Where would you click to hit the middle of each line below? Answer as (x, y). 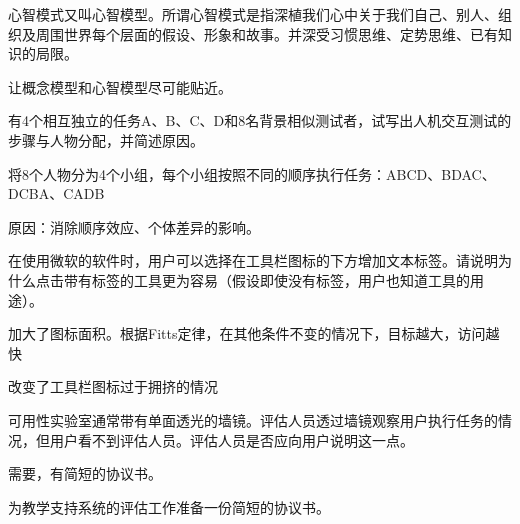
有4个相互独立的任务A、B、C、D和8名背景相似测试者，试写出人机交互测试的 (260, 120)
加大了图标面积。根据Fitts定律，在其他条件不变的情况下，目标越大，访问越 (254, 333)
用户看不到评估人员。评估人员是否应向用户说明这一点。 (231, 439)
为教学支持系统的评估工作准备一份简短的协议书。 (169, 506)
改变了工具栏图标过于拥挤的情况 (113, 386)
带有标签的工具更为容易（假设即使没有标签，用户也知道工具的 (266, 279)
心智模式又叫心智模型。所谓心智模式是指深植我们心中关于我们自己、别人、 (253, 14)
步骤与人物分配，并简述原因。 (106, 139)
